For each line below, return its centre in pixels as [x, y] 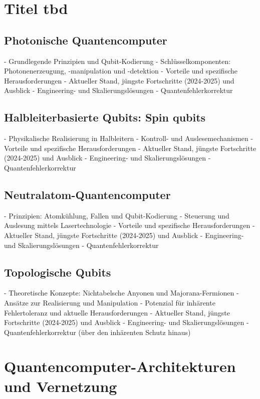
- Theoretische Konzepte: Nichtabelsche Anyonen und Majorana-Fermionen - [121, 293]
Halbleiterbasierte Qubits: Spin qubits [105, 117]
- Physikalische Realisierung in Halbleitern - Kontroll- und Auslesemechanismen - [129, 138]
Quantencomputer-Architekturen [120, 366]
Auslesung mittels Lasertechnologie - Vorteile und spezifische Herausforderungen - [129, 225]
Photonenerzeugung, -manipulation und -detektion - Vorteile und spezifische [121, 71]
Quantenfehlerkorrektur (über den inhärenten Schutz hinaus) [97, 332]
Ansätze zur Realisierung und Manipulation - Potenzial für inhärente [110, 302]
